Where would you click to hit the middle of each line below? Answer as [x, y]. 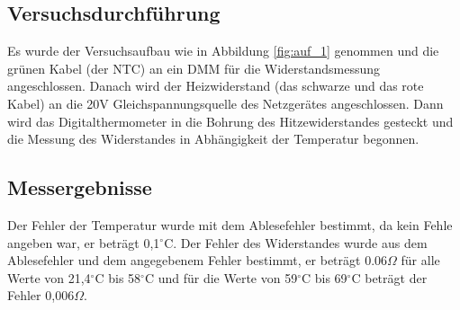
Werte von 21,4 [49, 277]
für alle [420, 260]
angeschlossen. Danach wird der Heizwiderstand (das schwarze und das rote [216, 86]
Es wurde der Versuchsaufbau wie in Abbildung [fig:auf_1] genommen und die [223, 51]
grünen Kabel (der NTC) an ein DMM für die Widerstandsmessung [194, 68]
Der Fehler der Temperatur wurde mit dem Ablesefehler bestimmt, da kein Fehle [230, 224]
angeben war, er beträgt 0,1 [84, 242]
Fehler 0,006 [41, 295]
